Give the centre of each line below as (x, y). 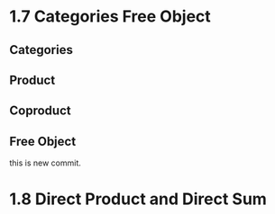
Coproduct (40, 111)
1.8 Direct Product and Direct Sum (138, 199)
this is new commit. (45, 163)
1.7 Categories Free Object (110, 17)
